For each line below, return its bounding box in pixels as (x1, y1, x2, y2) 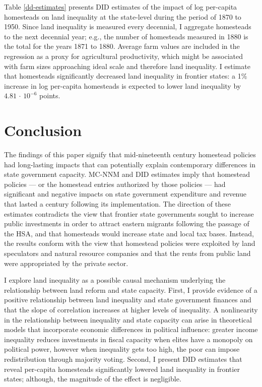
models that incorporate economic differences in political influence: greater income (4, 324, 258, 335)
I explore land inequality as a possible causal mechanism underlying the (4, 275, 226, 285)
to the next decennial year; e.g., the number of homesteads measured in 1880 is (4, 31, 248, 41)
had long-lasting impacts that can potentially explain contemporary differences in (4, 159, 255, 169)
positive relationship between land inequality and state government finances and (4, 294, 251, 305)
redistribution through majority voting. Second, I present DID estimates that (4, 353, 242, 364)
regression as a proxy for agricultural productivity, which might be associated (4, 50, 243, 61)
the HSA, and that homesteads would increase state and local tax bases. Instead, (4, 228, 254, 238)
